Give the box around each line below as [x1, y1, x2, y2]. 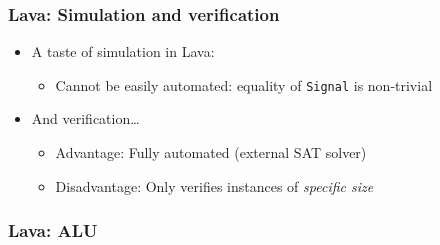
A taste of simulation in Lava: [31, 41, 215, 62]
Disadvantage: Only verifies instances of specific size [55, 175, 374, 196]
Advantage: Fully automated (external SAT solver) [55, 142, 367, 163]
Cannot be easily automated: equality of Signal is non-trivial [55, 74, 433, 95]
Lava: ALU [8, 218, 98, 243]
